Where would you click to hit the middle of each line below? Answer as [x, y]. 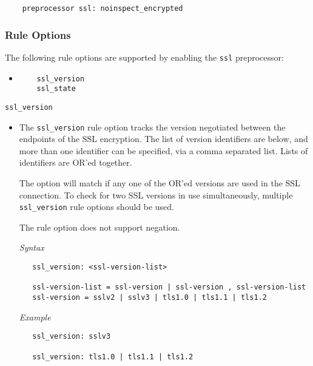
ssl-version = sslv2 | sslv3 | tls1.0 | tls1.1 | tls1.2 [150, 297]
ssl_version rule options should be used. [97, 207]
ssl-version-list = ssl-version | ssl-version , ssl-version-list [169, 287]
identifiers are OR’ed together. [76, 162]
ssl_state [56, 89]
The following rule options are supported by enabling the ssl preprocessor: [144, 57]
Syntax [32, 247]
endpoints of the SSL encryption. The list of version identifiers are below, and [163, 139]
